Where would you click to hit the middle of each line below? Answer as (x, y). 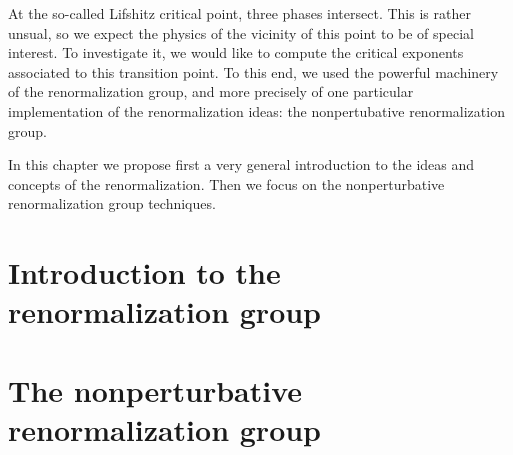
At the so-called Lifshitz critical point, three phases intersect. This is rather (239, 13)
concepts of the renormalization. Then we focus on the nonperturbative (226, 183)
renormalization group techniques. (112, 203)
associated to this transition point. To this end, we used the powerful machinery (253, 71)
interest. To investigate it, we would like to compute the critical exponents (236, 52)
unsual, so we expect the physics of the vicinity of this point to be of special (241, 32)
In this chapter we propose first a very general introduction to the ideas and (241, 164)
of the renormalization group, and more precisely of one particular (211, 91)
